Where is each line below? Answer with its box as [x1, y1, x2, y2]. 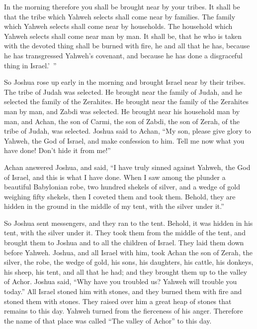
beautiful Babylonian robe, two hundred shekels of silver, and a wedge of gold [4, 181, 241, 192]
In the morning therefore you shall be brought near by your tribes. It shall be [4, 1, 240, 11]
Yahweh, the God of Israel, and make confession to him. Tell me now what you [4, 135, 245, 146]
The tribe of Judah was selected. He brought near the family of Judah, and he [4, 86, 243, 97]
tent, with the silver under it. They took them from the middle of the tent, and [4, 227, 246, 238]
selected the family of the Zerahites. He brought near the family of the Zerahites [4, 96, 249, 107]
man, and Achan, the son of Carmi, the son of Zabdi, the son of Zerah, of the [4, 116, 240, 126]
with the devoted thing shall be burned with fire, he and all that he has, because [4, 40, 250, 51]
